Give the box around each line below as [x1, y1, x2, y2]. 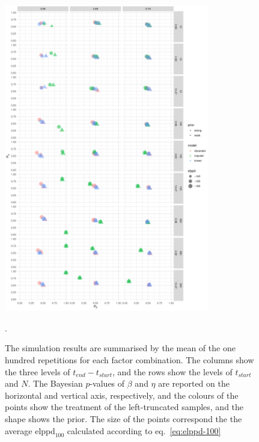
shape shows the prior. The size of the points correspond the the [5, 413, 242, 425]
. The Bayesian [28, 377, 83, 390]
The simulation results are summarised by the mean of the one [5, 342, 236, 354]
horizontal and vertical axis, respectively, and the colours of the [5, 388, 239, 401]
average [5, 424, 32, 437]
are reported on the [158, 377, 230, 390]
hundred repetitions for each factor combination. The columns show [5, 354, 254, 366]
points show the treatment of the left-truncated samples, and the [5, 401, 244, 413]
